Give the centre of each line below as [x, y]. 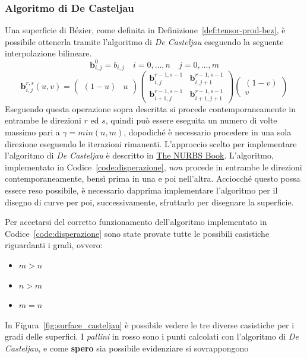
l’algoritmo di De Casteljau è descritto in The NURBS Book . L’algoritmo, [139, 155]
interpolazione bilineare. [48, 53]
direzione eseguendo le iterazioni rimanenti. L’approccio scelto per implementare [151, 143]
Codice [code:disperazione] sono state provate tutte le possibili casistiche [137, 233]
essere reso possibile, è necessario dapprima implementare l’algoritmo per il [141, 190]
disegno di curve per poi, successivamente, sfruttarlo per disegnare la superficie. [149, 202]
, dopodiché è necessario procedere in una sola [208, 132]
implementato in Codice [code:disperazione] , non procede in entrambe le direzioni [153, 167]
